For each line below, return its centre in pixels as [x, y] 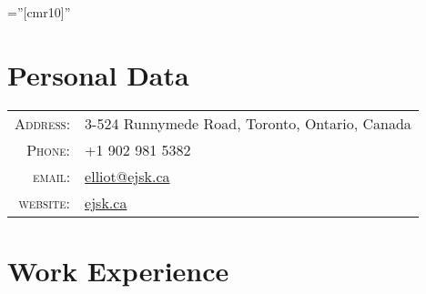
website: [45, 202]
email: [51, 176]
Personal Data [98, 74]
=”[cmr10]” [39, 12]
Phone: [49, 149]
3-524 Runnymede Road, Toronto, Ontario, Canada [248, 123]
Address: [43, 123]
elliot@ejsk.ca [127, 176]
